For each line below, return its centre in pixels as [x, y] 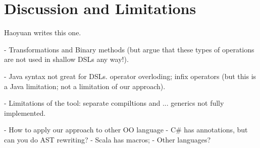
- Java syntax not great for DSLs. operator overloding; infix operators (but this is [130, 76]
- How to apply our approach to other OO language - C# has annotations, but [126, 130]
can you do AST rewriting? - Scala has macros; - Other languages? [108, 139]
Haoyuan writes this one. [43, 32]
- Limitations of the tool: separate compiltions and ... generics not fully [114, 103]
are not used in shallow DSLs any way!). [66, 59]
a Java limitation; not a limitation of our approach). [85, 86]
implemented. [25, 113]
